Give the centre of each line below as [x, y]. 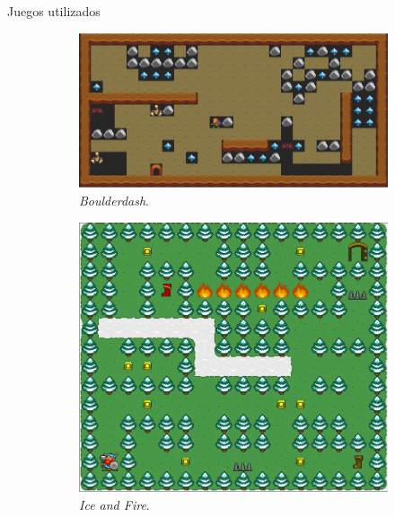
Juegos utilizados [54, 11]
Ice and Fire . [114, 504]
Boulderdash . [114, 201]
